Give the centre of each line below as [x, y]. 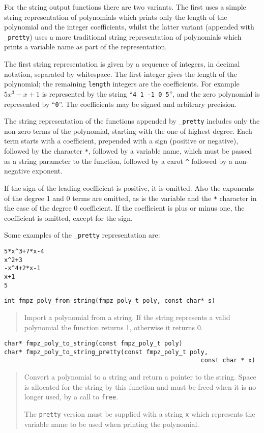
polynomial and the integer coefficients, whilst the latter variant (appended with [129, 27]
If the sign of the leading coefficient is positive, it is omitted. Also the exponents [129, 187]
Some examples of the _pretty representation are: [82, 235]
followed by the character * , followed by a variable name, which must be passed [128, 151]
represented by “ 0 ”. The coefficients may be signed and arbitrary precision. [121, 104]
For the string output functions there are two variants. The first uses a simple [125, 7]
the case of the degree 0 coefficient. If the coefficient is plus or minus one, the [124, 208]
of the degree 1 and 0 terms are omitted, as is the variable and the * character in [130, 198]
